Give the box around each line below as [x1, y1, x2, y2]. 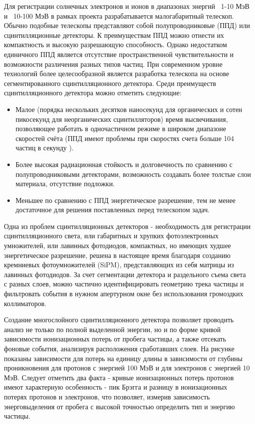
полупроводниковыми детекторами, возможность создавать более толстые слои [15, 169, 251, 179]
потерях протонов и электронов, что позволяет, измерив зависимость [4, 391, 210, 401]
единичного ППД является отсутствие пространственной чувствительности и [4, 49, 234, 59]
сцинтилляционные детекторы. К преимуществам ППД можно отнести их [4, 29, 224, 40]
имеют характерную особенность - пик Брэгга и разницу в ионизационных [4, 382, 228, 392]
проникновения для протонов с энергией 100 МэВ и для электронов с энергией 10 [4, 363, 250, 373]
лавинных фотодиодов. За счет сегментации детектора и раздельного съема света [4, 269, 246, 279]
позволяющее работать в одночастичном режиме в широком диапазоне [15, 123, 226, 134]
